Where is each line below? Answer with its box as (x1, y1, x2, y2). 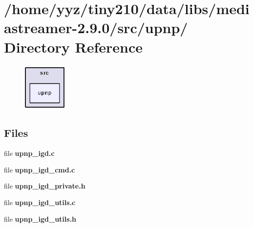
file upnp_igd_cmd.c (4, 164, 75, 174)
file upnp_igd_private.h (4, 181, 85, 191)
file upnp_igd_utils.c (4, 197, 76, 207)
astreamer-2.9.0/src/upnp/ (4, 18, 188, 38)
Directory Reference (4, 37, 143, 57)
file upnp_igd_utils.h (4, 213, 77, 224)
